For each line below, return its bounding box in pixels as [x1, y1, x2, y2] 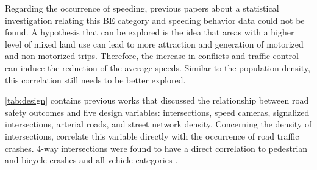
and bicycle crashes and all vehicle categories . [5, 154, 178, 166]
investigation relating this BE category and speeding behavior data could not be [5, 13, 305, 26]
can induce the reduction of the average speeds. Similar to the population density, [5, 61, 310, 74]
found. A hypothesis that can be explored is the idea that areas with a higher [5, 26, 294, 38]
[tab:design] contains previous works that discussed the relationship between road [5, 94, 309, 107]
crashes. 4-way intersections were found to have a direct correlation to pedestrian [5, 141, 308, 154]
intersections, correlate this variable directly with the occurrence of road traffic [5, 129, 299, 142]
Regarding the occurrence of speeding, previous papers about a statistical [5, 2, 279, 14]
